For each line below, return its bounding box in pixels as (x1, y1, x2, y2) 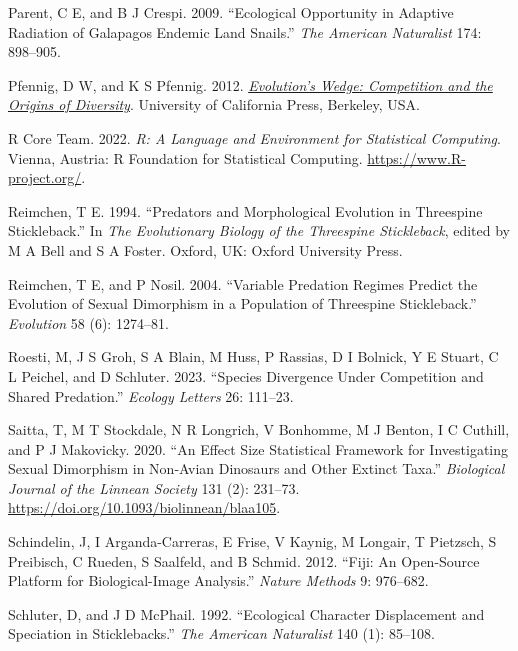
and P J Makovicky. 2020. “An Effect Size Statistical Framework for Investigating (8, 438, 509, 459)
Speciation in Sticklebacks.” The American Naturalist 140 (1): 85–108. (8, 623, 435, 644)
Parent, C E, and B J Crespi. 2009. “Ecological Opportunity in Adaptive (8, 2, 454, 22)
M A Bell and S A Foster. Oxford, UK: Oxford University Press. (8, 239, 403, 260)
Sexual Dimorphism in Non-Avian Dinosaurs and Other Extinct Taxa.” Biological (8, 458, 505, 479)
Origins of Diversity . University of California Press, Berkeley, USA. (8, 94, 421, 115)
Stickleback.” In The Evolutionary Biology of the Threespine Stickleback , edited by (8, 220, 510, 241)
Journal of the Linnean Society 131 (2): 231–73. (8, 477, 300, 498)
